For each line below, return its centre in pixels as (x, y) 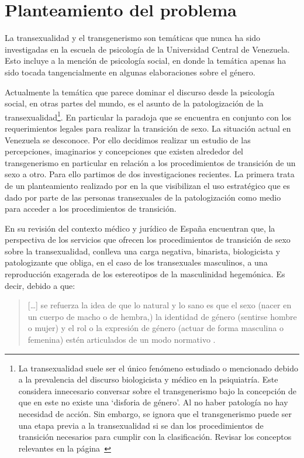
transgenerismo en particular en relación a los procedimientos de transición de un (150, 162)
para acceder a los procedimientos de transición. (91, 209)
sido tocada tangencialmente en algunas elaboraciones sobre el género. (130, 72)
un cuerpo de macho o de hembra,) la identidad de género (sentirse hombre (162, 316)
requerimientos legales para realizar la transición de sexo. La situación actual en (148, 128)
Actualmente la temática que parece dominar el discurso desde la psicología (140, 92)
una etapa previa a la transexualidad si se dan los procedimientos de (141, 425)
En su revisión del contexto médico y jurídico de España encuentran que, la (140, 228)
